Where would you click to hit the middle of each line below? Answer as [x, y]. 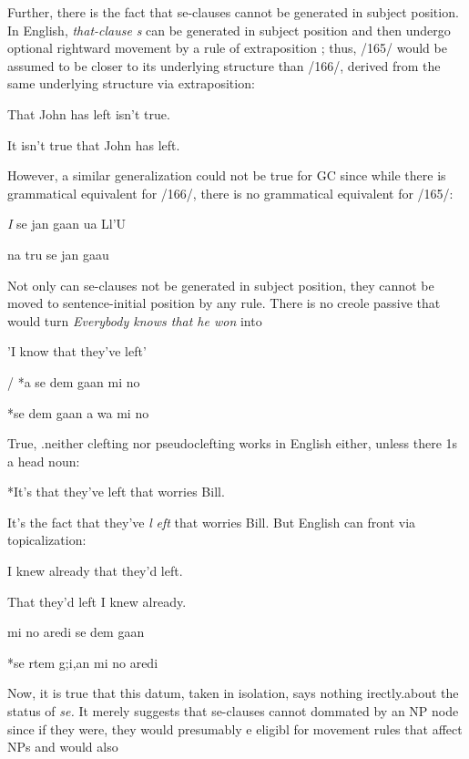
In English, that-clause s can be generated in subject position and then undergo [229, 30]
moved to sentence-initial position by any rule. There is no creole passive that [224, 303]
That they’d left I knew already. [97, 601]
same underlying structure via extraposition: [131, 83]
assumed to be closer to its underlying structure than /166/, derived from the [224, 65]
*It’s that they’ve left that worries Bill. [116, 492]
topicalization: [47, 540]
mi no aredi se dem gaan [76, 632]
